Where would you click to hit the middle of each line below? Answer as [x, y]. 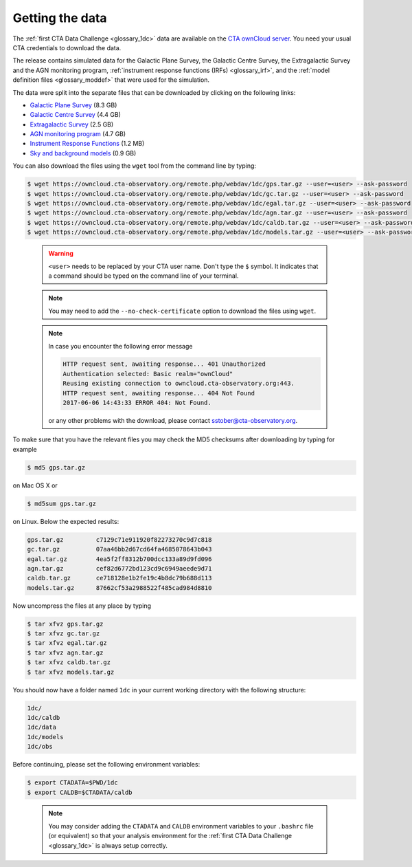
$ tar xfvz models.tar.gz [71, 672]
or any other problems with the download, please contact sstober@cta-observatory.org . [173, 421]
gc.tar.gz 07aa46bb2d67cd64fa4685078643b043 [119, 549]
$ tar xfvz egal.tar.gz [67, 643]
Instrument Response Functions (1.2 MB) [87, 144]
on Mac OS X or [35, 485]
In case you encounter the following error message [121, 346]
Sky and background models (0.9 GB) [83, 153]
